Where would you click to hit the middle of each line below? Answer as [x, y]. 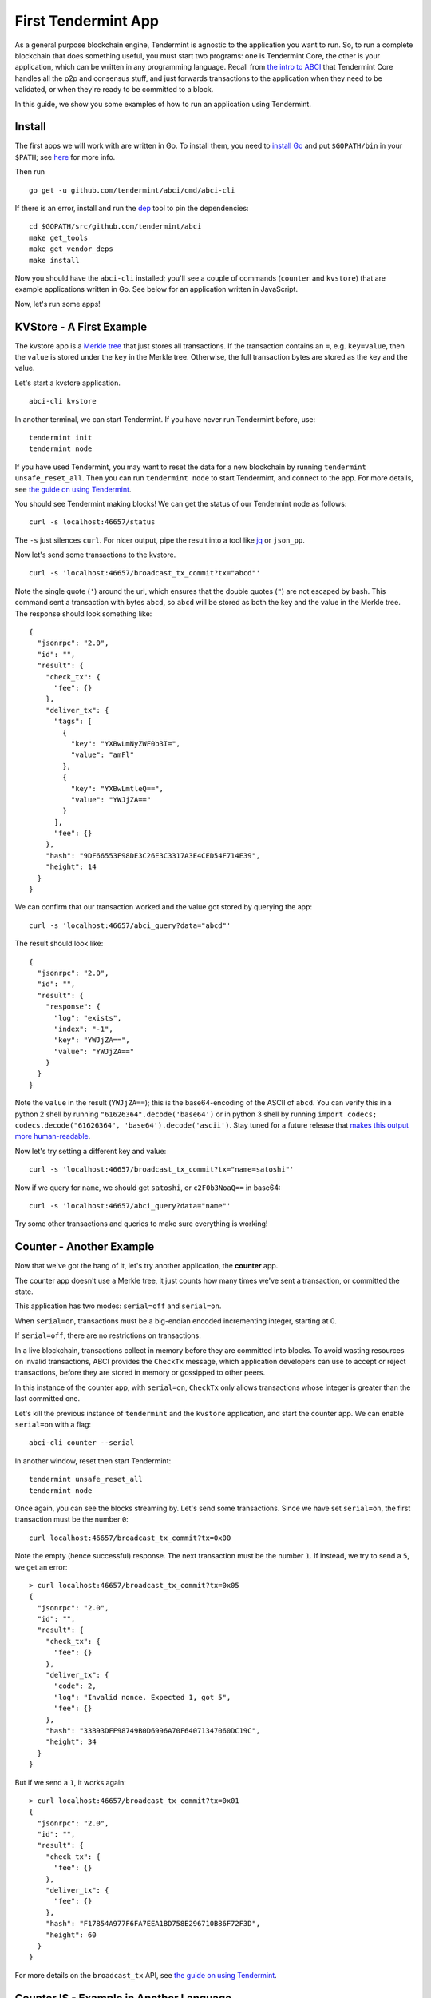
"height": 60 [71, 1935]
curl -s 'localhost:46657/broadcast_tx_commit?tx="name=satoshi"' [162, 1170]
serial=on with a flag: [53, 1424]
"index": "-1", [83, 1029]
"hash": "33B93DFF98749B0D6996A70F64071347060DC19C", [153, 1731]
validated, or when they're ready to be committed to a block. [114, 90]
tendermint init [61, 437]
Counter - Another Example [85, 1247]
